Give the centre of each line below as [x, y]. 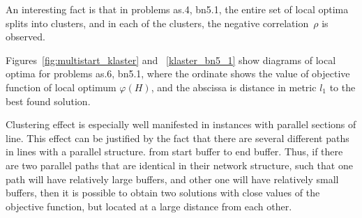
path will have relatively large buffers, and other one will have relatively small [172, 179]
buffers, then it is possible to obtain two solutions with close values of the [163, 193]
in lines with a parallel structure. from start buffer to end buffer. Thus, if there [174, 151]
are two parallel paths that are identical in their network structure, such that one [179, 165]
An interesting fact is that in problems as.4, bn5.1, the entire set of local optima [177, 9]
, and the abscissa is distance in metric [234, 87]
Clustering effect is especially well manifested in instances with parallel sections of [181, 124]
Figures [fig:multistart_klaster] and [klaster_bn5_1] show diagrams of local [171, 60]
